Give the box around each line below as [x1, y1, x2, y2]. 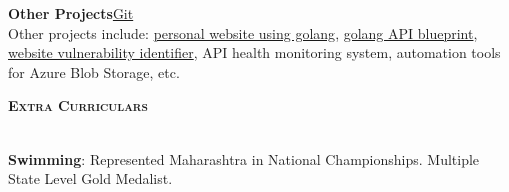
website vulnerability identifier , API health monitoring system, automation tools [8, 42, 501, 63]
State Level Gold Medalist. [8, 168, 173, 189]
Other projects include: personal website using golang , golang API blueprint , [8, 22, 478, 43]
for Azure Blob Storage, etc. [8, 61, 180, 82]
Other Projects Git [8, 3, 134, 23]
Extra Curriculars [8, 95, 148, 116]
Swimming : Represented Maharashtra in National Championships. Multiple [8, 148, 480, 169]
